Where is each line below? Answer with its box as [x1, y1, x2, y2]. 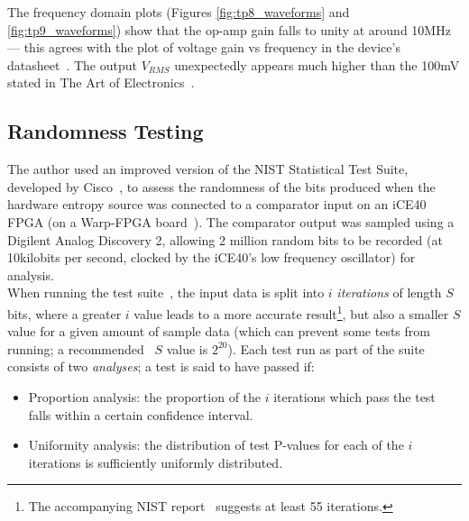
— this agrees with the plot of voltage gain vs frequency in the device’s [7, 38, 400, 57]
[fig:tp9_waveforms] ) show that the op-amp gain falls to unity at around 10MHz [7, 20, 451, 39]
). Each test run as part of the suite [227, 339, 425, 358]
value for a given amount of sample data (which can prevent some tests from [7, 322, 430, 341]
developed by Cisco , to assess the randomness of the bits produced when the [7, 177, 436, 196]
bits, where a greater [7, 304, 122, 323]
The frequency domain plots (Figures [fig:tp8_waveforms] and [7, 3, 350, 21]
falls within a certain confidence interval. [28, 405, 253, 424]
